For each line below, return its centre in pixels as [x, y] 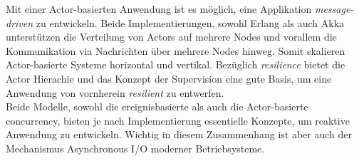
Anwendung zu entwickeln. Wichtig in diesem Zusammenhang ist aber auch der [179, 134]
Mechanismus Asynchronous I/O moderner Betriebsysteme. [135, 148]
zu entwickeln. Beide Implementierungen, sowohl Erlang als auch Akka [190, 22]
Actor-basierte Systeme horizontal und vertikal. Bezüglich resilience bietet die [176, 64]
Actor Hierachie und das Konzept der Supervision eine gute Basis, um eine [169, 78]
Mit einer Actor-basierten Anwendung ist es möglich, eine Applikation [159, 9]
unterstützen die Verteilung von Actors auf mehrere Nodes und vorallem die [171, 37]
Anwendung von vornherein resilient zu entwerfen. [115, 92]
